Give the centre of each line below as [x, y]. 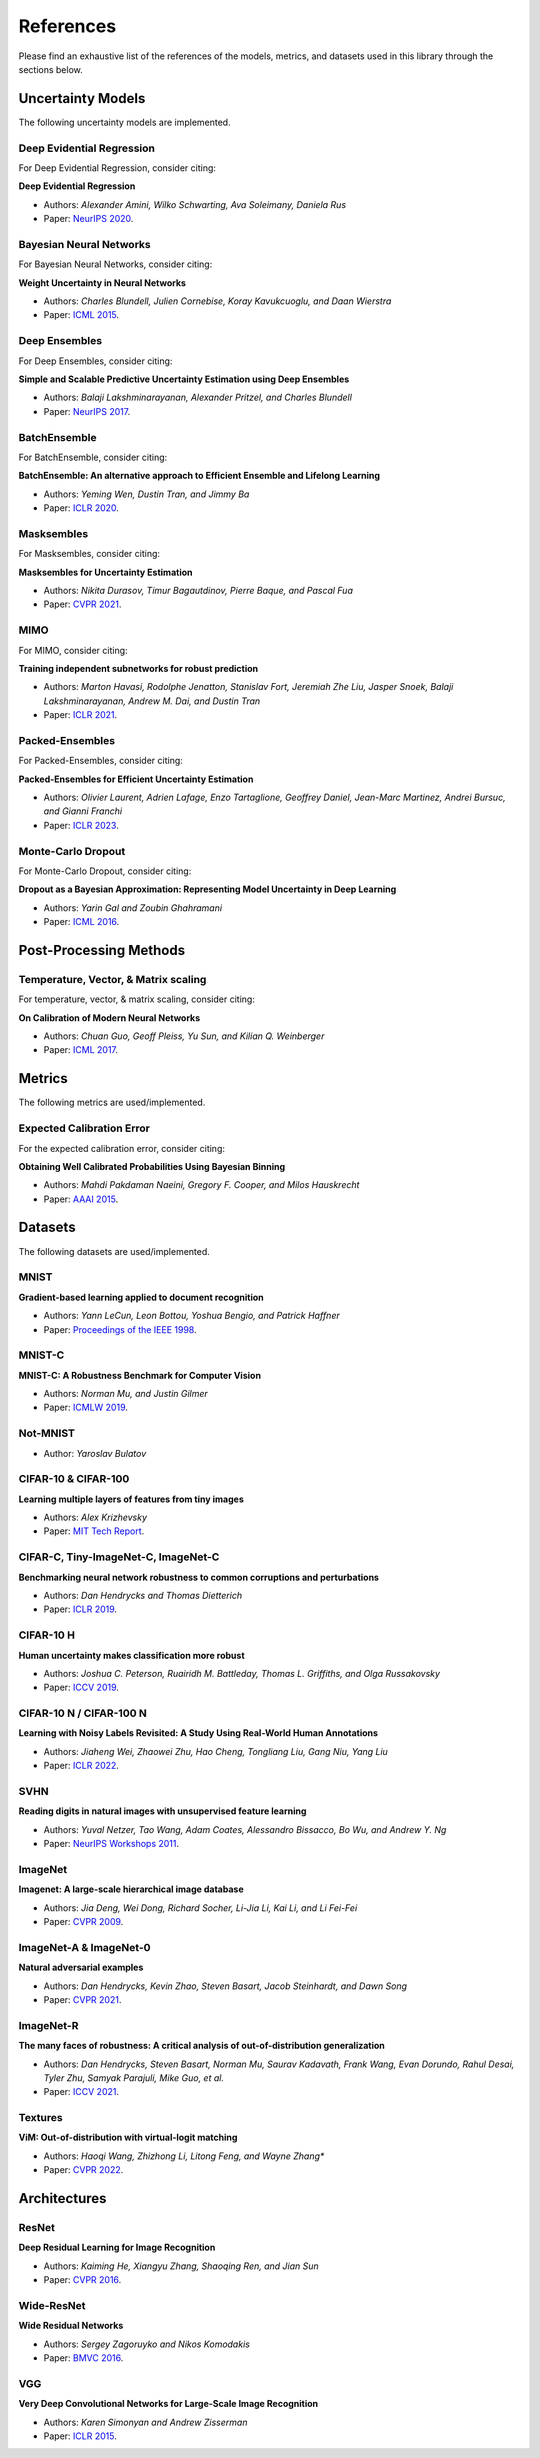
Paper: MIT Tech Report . [94, 1531]
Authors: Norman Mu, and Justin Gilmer [126, 1394]
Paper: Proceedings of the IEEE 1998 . [120, 1329]
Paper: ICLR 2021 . [80, 715]
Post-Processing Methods [101, 950]
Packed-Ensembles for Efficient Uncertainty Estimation [136, 779]
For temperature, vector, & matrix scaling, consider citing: [136, 999]
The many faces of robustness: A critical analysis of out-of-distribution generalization [201, 2046]
